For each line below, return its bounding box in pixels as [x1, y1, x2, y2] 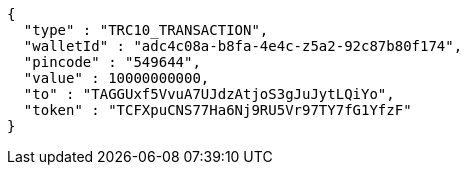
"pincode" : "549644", [23, 54, 201, 70]
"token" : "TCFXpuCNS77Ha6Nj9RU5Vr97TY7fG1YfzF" [23, 102, 412, 118]
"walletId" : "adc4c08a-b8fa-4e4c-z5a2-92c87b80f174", [23, 38, 463, 54]
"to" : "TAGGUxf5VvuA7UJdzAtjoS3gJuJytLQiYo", [23, 86, 395, 102]
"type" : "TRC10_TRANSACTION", [23, 22, 269, 38]
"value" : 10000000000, [23, 70, 210, 86]
